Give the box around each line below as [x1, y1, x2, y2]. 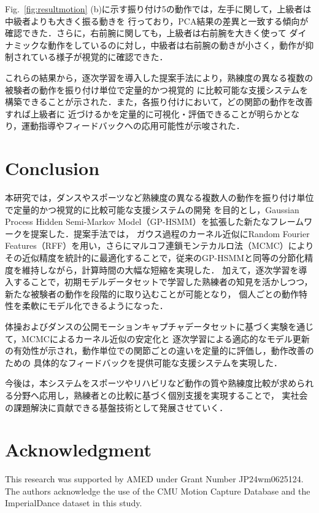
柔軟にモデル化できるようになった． [21, 299, 168, 312]
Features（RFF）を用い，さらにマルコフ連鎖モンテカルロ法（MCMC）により [5, 239, 314, 252]
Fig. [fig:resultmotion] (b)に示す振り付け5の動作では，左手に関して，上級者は [5, 2, 312, 15]
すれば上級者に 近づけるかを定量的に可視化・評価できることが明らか [5, 107, 283, 120]
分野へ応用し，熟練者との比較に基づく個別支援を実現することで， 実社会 [13, 388, 308, 401]
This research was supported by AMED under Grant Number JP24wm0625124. [5, 472, 304, 485]
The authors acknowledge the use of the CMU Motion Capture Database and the [5, 484, 310, 497]
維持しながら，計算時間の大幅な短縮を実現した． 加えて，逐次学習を [21, 263, 299, 276]
